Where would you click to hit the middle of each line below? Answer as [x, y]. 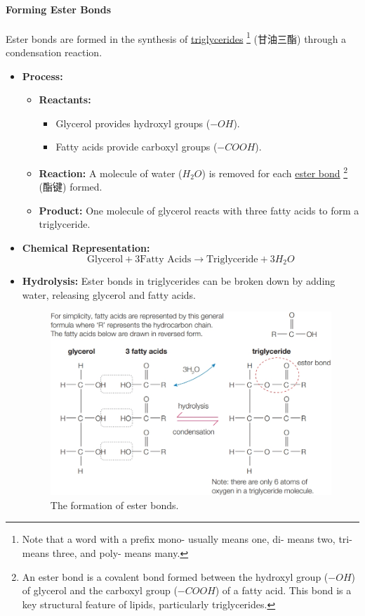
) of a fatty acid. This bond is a [283, 590]
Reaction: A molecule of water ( [111, 173]
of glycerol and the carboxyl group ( [100, 590]
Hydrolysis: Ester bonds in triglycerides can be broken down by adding [179, 281]
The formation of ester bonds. [114, 505]
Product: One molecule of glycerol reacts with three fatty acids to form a [199, 210]
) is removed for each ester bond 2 [275, 172]
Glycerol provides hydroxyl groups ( [133, 123]
